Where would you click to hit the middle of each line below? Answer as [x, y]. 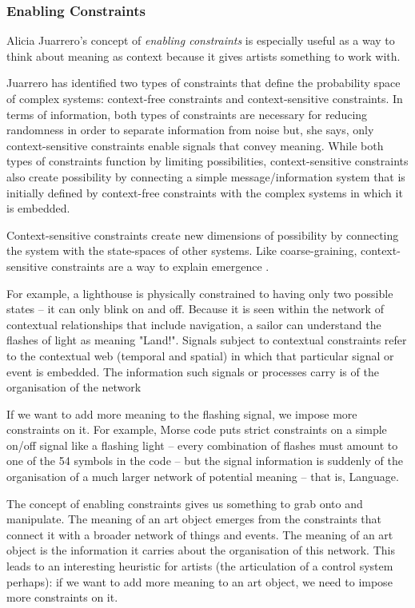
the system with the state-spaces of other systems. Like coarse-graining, [182, 250]
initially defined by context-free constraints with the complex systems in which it [205, 192]
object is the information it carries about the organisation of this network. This [201, 550]
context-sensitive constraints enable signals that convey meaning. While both [195, 145]
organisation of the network [74, 387]
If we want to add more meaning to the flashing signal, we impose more [182, 413]
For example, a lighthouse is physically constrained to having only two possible [200, 293]
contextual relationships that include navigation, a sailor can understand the [194, 324]
